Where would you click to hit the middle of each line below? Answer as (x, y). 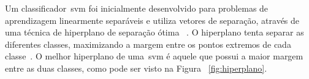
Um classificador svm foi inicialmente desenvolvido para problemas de (137, 8)
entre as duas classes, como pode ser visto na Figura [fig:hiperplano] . (136, 68)
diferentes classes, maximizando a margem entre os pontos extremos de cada (148, 44)
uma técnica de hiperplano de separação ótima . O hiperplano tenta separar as (154, 32)
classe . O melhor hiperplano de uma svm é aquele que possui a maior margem (154, 56)
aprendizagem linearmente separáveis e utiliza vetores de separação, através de (152, 20)
